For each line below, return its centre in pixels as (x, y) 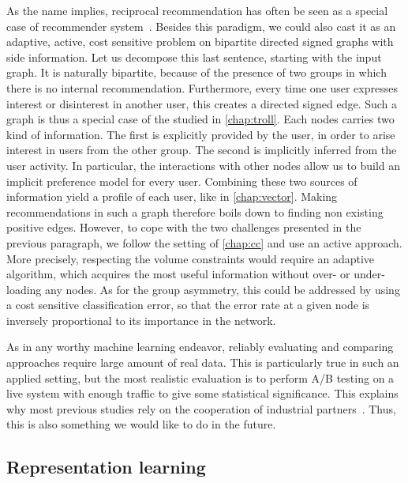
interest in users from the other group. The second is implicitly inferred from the (202, 150)
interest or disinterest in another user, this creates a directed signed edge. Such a (202, 103)
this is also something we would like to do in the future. (141, 424)
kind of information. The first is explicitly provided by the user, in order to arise (201, 134)
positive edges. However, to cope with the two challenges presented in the (184, 227)
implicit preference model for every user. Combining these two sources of (182, 181)
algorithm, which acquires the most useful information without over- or (178, 274)
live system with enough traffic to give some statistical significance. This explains (202, 393)
